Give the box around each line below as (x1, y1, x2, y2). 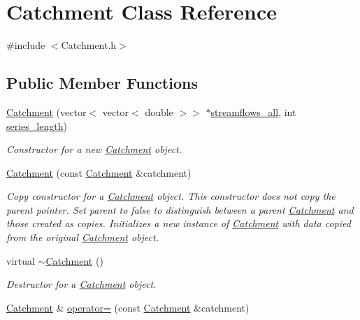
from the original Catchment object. (6, 230, 159, 245)
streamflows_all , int (210, 104, 296, 119)
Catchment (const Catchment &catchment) (6, 165, 192, 180)
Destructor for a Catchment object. (6, 277, 157, 291)
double (145, 104, 173, 119)
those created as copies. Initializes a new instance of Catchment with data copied (6, 216, 351, 231)
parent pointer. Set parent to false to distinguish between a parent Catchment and (6, 202, 354, 217)
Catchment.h (61, 38, 117, 52)
